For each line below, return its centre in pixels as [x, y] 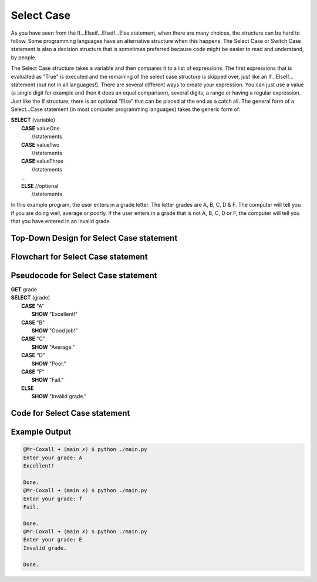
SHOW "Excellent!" [55, 314]
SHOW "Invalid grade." [59, 396]
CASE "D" [33, 355]
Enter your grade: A [53, 457]
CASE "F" [33, 371]
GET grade [24, 290]
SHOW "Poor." [49, 364]
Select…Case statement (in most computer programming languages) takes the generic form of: [126, 109]
